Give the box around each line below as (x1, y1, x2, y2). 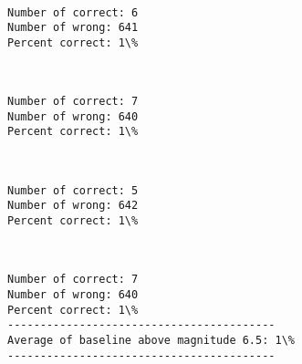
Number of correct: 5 (7, 183, 139, 197)
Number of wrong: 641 (7, 21, 139, 35)
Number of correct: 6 (7, 5, 139, 19)
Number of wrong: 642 (7, 199, 139, 213)
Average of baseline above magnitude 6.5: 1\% (7, 333, 295, 347)
